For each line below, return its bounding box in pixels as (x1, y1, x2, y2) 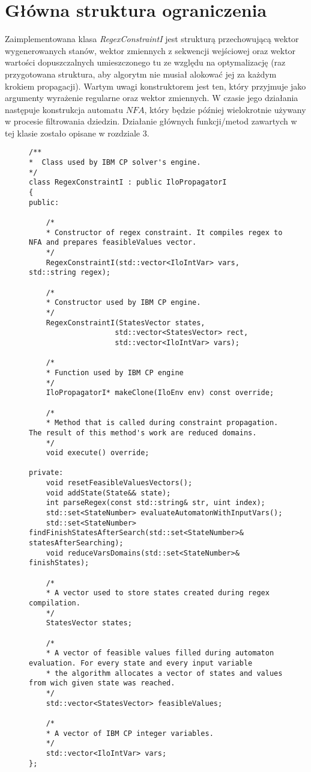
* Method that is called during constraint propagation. (46, 418, 279, 427)
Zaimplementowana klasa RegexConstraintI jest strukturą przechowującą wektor (5, 32, 299, 45)
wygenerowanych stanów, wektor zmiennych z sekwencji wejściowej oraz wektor (5, 44, 296, 57)
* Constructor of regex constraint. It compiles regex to (46, 228, 283, 237)
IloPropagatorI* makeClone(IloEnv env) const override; (46, 388, 274, 397)
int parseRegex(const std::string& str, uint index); (46, 498, 265, 507)
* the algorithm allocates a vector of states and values (46, 669, 283, 678)
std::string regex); (29, 268, 111, 277)
